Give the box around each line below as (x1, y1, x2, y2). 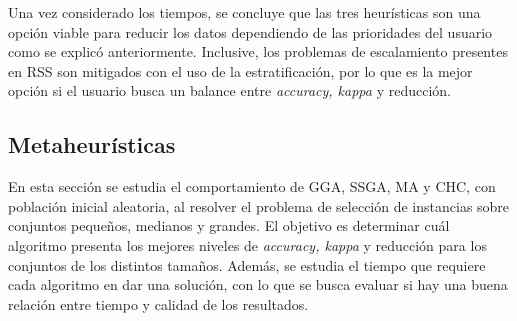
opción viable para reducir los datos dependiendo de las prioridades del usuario (8, 21, 493, 42)
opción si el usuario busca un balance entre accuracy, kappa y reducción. (8, 80, 451, 101)
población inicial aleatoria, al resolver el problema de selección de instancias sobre (8, 195, 510, 216)
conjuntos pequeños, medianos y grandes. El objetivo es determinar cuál (8, 215, 450, 236)
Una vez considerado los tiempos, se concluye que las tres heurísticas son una (8, 2, 481, 22)
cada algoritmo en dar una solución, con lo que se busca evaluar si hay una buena (8, 274, 508, 295)
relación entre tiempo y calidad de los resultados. (8, 293, 309, 314)
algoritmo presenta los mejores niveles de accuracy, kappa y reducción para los (8, 234, 487, 255)
